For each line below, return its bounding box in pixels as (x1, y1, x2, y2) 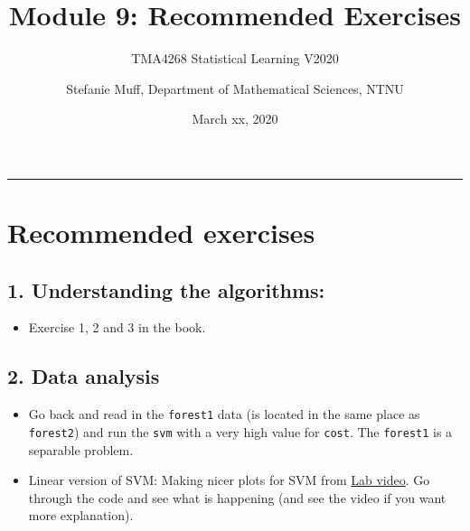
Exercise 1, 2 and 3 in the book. (28, 318, 206, 337)
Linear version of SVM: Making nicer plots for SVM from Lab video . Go (28, 470, 430, 489)
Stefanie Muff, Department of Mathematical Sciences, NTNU (66, 79, 404, 98)
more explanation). (28, 506, 134, 525)
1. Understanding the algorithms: (7, 275, 325, 303)
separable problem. (28, 440, 134, 459)
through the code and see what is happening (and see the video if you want (28, 488, 446, 507)
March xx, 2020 (192, 109, 278, 128)
